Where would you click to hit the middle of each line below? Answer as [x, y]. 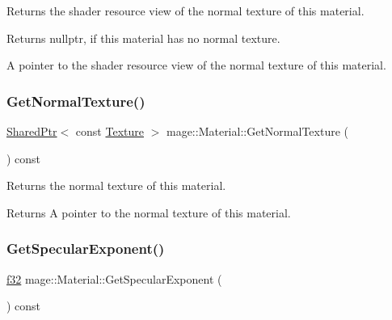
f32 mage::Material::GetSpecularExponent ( [114, 278]
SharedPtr [32, 131]
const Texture [110, 131]
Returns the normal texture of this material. [116, 185]
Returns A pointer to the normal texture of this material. [149, 212]
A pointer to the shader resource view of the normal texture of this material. [196, 65]
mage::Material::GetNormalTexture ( [257, 131]
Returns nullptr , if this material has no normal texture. [143, 38]
